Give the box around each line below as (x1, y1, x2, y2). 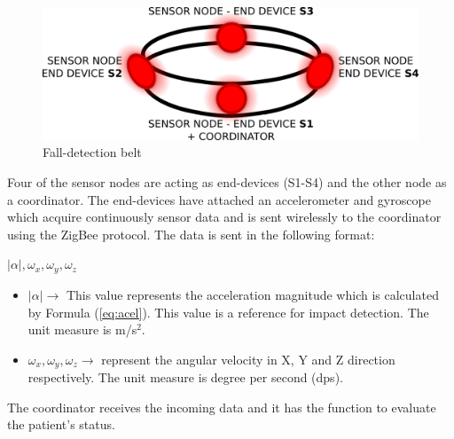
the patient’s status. (7, 415, 115, 434)
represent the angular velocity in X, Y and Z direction (101, 349, 395, 368)
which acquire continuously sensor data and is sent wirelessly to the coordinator (7, 208, 442, 226)
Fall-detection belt (43, 143, 142, 161)
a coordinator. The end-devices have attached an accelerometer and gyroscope (7, 190, 431, 208)
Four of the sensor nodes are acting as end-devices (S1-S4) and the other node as (7, 173, 447, 192)
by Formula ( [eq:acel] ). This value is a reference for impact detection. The (27, 302, 429, 321)
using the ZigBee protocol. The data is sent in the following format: (7, 224, 375, 243)
